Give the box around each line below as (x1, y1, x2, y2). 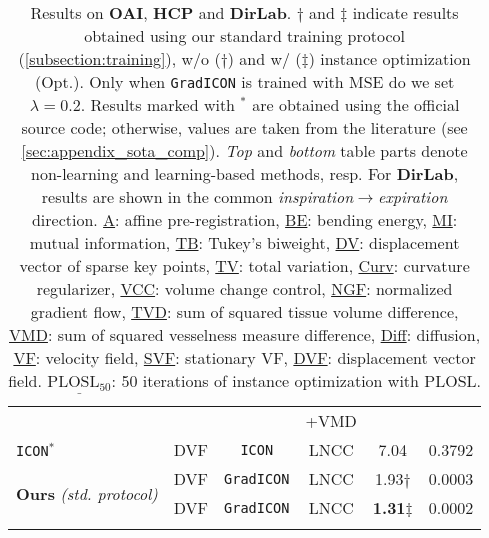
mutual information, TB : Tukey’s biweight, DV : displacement (29, 231, 460, 254)
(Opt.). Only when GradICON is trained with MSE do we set (34, 70, 455, 93)
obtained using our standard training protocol (84, 24, 406, 47)
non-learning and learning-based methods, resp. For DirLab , (31, 162, 459, 185)
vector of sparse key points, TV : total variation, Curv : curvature (19, 254, 470, 277)
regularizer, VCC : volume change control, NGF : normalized (36, 277, 453, 300)
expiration (378, 185, 448, 208)
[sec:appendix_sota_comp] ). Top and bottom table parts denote (21, 139, 468, 162)
